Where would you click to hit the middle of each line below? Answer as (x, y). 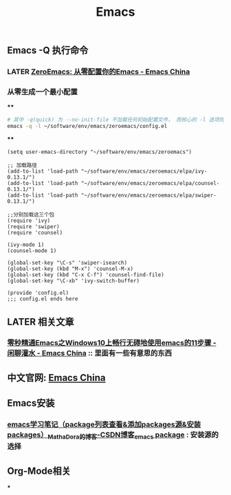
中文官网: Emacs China (56, 378)
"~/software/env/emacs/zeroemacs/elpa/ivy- (144, 172)
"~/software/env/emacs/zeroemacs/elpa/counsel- (150, 184)
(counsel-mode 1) (32, 251)
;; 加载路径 (22, 166)
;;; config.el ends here (43, 299)
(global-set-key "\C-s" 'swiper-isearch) (67, 263)
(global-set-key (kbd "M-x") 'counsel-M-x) (70, 269)
